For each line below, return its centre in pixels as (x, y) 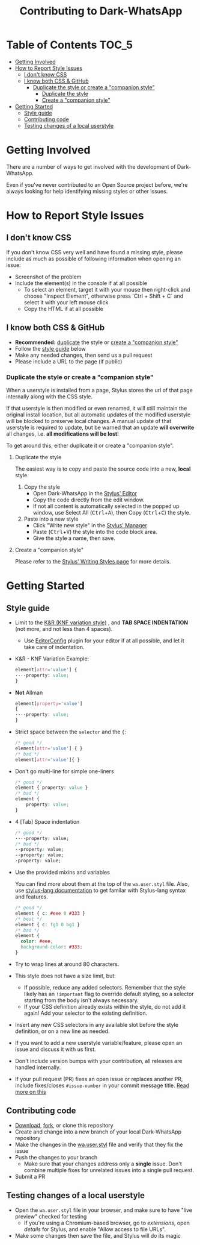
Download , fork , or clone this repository (64, 1125)
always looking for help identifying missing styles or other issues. (87, 191)
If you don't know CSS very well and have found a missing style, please (95, 252)
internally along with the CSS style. (50, 397)
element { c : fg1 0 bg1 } (47, 924)
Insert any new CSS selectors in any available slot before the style (97, 1024)
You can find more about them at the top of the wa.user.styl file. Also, (102, 884)
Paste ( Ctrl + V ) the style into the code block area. (95, 532)
